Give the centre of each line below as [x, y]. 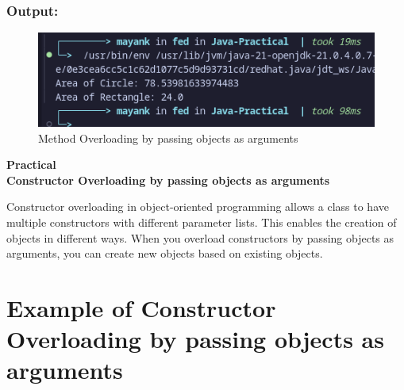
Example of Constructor [141, 308]
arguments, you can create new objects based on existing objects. [165, 253]
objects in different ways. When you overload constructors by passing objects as [200, 237]
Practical [31, 164]
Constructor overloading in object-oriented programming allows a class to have [198, 206]
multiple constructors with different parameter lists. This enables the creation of [202, 222]
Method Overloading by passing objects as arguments [168, 138]
